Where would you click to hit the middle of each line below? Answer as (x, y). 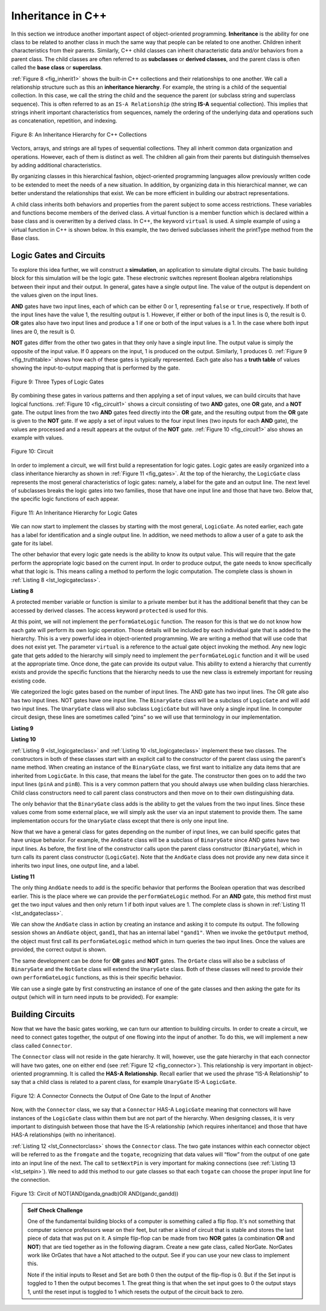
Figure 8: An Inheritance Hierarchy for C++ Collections (79, 134)
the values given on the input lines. (54, 295)
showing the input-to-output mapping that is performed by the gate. (96, 368)
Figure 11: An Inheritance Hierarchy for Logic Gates (74, 513)
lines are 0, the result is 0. (43, 332)
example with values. (37, 438)
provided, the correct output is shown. (59, 950)
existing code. (29, 681)
